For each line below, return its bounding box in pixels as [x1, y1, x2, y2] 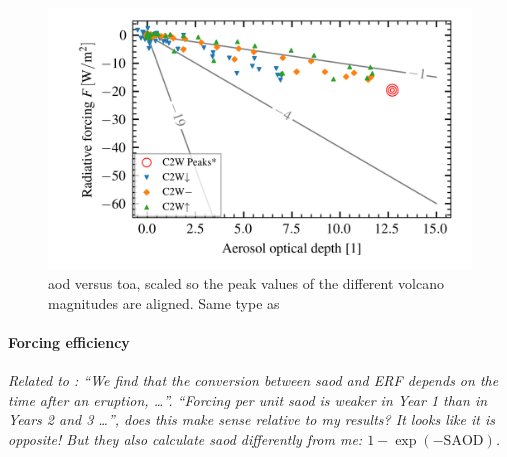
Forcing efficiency [8, 332, 130, 353]
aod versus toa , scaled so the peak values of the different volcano [48, 273, 444, 294]
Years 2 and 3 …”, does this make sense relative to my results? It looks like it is [8, 409, 495, 430]
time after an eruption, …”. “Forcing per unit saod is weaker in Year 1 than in [8, 389, 488, 410]
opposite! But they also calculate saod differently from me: [8, 429, 363, 450]
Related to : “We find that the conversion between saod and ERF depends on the [8, 370, 499, 391]
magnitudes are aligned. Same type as [48, 292, 280, 313]
